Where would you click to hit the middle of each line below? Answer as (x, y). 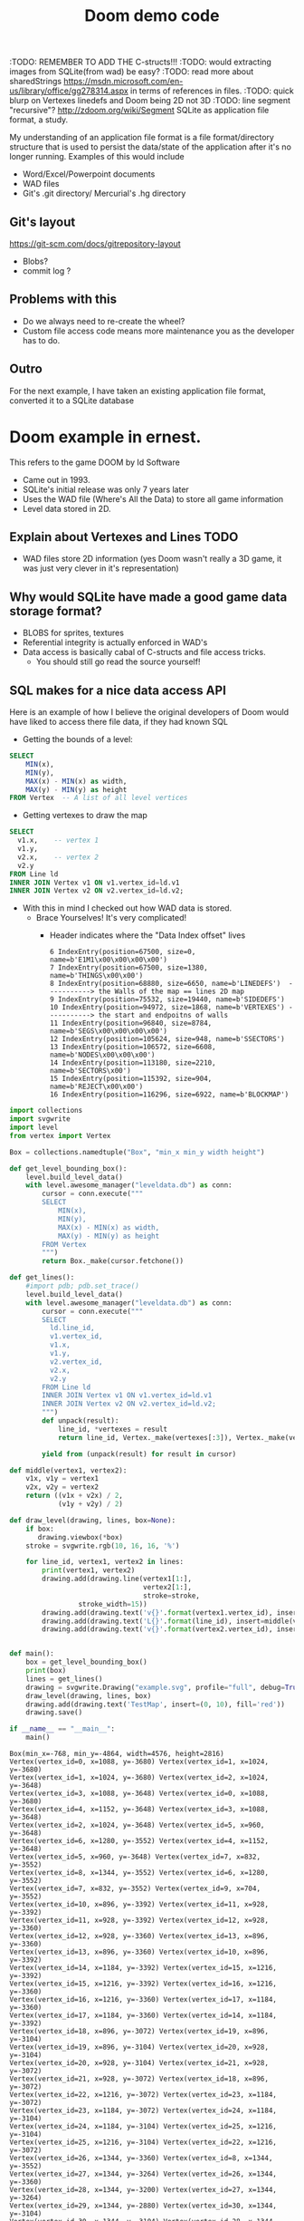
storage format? (56, 611)
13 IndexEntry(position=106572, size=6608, (133, 1048)
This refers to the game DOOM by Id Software (95, 462)
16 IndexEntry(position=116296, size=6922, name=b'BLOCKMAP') (169, 1095)
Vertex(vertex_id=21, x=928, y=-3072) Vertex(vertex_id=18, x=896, (139, 2079)
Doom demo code (152, 16)
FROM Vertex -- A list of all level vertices (99, 798)
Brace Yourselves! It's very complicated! (111, 918)
